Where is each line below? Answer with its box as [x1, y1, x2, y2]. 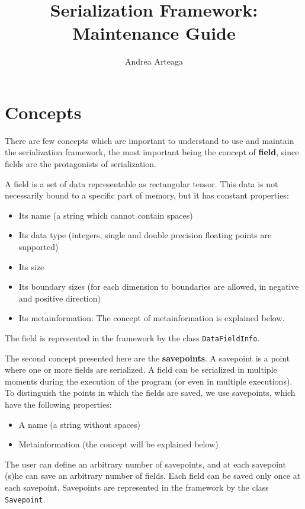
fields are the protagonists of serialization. [5, 158, 156, 170]
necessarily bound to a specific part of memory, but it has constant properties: [5, 189, 289, 201]
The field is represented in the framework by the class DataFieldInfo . [5, 331, 260, 344]
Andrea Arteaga [124, 55, 184, 68]
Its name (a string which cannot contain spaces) [18, 209, 193, 221]
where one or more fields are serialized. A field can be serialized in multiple [5, 363, 277, 376]
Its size [18, 260, 44, 273]
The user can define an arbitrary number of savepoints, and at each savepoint [5, 457, 286, 470]
